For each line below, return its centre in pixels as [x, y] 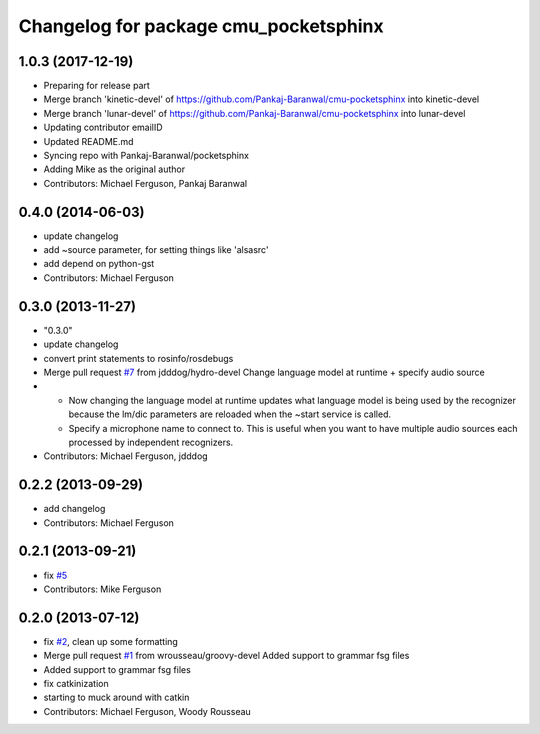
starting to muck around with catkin [116, 697]
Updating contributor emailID [103, 127]
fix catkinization [76, 683]
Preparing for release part [96, 86]
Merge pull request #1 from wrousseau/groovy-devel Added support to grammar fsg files [226, 656]
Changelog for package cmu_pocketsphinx [201, 26]
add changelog [74, 509]
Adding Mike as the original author [114, 169]
